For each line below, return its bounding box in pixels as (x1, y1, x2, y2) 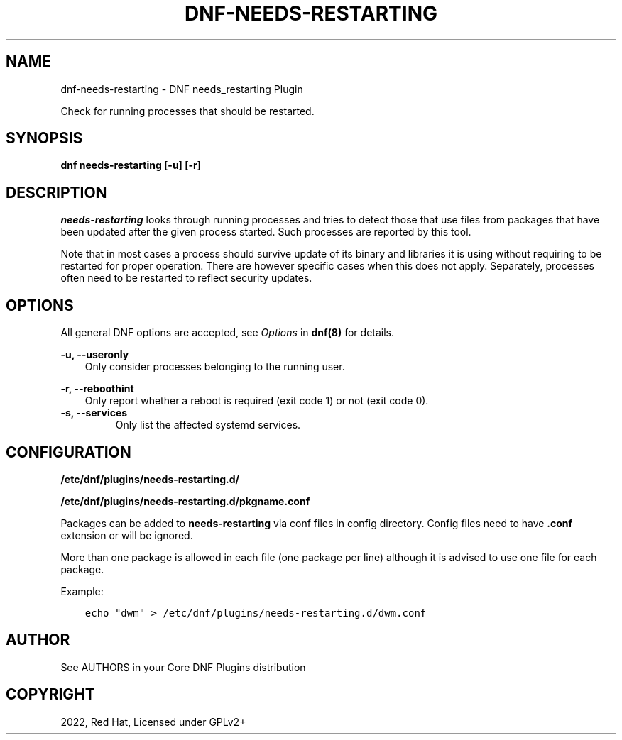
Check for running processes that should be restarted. (60, 104, 315, 117)
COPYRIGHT (6, 685, 95, 704)
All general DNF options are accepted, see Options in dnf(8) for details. (60, 326, 395, 339)
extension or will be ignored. (60, 529, 193, 541)
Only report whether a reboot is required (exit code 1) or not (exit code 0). (84, 394, 429, 407)
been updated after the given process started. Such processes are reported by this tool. (60, 226, 471, 238)
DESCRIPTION (6, 183, 107, 201)
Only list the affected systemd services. (115, 419, 301, 431)
